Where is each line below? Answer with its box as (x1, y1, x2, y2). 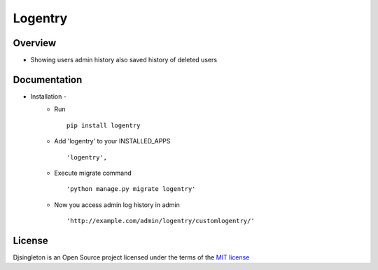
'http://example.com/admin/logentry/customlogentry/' (66, 217, 255, 225)
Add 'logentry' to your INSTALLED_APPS (54, 137, 171, 145)
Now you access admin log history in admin (54, 200, 180, 209)
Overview (13, 37, 57, 49)
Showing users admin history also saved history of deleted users (30, 56, 217, 64)
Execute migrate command (54, 169, 132, 177)
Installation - (30, 92, 66, 101)
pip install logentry (66, 121, 141, 129)
